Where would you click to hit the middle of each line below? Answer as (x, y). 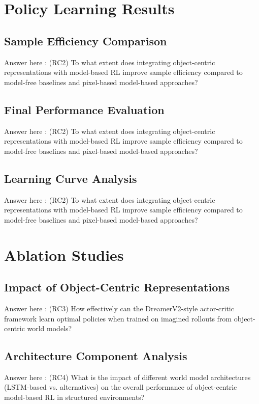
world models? (50, 328)
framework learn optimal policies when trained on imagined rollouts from (118, 318)
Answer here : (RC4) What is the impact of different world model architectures (127, 377)
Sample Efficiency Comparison (86, 41)
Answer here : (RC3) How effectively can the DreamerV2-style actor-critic (119, 308)
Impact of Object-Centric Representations (117, 287)
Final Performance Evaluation (84, 109)
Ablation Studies (64, 254)
